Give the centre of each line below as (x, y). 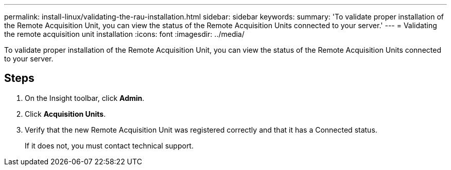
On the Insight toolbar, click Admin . (85, 98)
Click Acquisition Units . (65, 114)
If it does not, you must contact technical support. (109, 145)
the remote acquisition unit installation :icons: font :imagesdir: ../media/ (124, 34)
